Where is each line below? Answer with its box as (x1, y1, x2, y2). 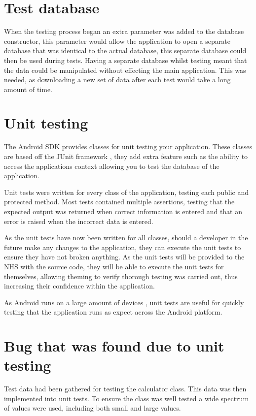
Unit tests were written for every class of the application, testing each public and (4, 187, 249, 197)
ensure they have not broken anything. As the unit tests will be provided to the (4, 252, 245, 262)
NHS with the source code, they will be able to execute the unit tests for (4, 261, 224, 271)
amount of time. (4, 84, 52, 94)
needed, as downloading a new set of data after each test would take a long (4, 74, 231, 85)
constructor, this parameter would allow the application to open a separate (4, 35, 230, 46)
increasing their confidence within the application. (4, 281, 155, 291)
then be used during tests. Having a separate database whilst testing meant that (4, 55, 247, 65)
